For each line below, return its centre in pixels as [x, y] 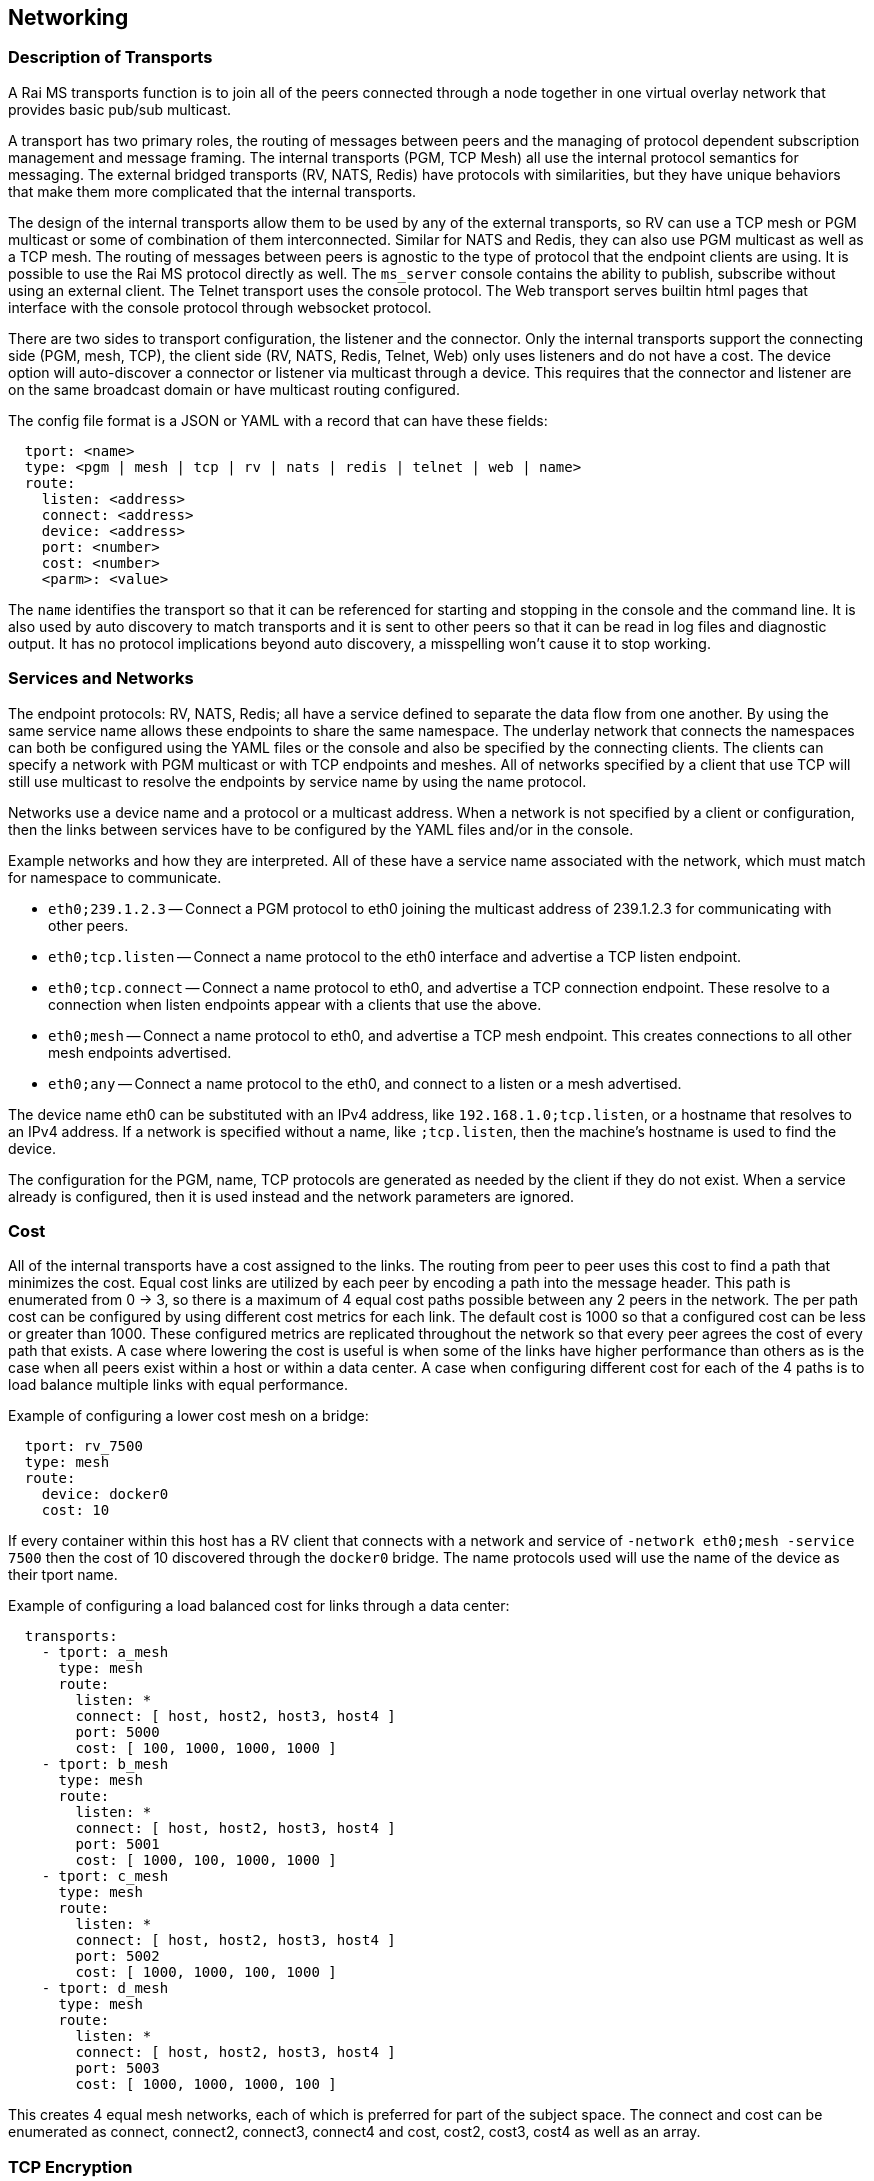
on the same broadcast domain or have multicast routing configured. [234, 389]
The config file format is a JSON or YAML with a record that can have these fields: [278, 420]
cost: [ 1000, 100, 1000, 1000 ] [206, 1860]
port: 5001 [117, 1844]
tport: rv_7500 [83, 1446]
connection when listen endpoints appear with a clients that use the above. [295, 1004]
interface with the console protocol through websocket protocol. [220, 307]
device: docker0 [105, 1494]
